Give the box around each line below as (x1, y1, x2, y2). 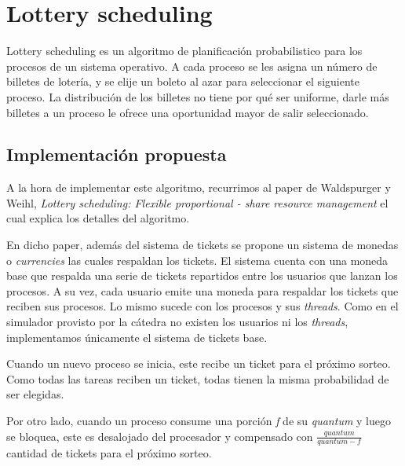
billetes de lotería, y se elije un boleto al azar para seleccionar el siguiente (6, 73, 359, 90)
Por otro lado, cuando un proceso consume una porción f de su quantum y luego (6, 413, 391, 429)
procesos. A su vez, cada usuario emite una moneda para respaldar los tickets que (6, 282, 399, 299)
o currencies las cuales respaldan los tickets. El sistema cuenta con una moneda (6, 251, 389, 268)
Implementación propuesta (6, 142, 227, 167)
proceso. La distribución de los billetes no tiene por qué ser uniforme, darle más (6, 88, 389, 105)
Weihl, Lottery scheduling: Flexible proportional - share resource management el (6, 194, 389, 211)
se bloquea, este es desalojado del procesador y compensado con (6, 427, 313, 444)
